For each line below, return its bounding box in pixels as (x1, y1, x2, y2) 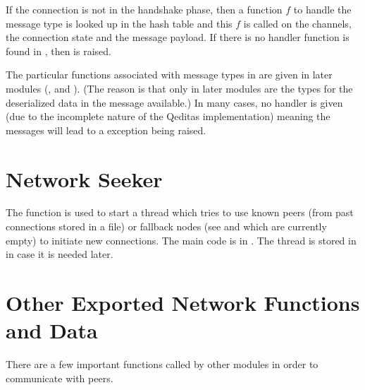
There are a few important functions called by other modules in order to (6, 357, 318, 372)
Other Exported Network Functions (6, 288, 360, 317)
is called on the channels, (243, 16, 352, 30)
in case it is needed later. (6, 247, 113, 261)
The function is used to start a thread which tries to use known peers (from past (6, 205, 354, 220)
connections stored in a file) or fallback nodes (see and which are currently (6, 219, 327, 234)
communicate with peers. (6, 370, 113, 385)
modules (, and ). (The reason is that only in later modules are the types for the (6, 81, 353, 95)
